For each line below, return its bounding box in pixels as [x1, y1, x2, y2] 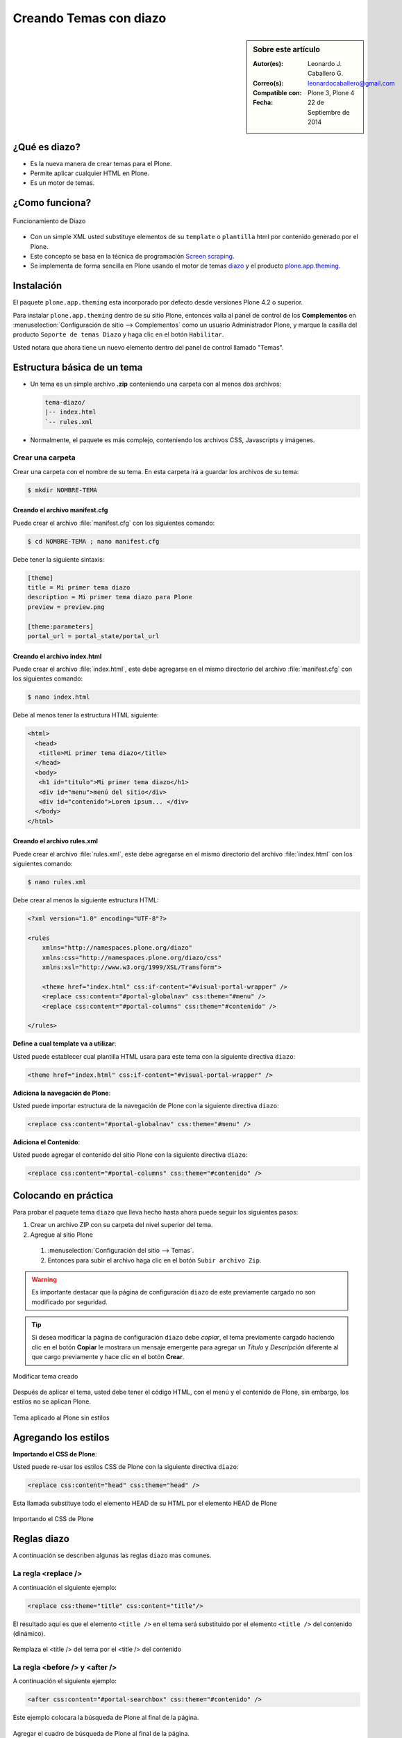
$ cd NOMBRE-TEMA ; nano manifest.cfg [27, 537, 160, 545]
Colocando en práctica [12, 1189, 114, 1201]
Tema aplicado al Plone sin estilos [12, 1413, 110, 1422]
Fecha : [253, 98, 274, 107]
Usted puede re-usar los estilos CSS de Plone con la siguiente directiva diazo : [12, 1463, 239, 1471]
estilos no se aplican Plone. [12, 1397, 92, 1406]
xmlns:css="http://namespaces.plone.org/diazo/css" [42, 953, 222, 961]
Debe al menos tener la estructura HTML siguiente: [12, 711, 159, 720]
